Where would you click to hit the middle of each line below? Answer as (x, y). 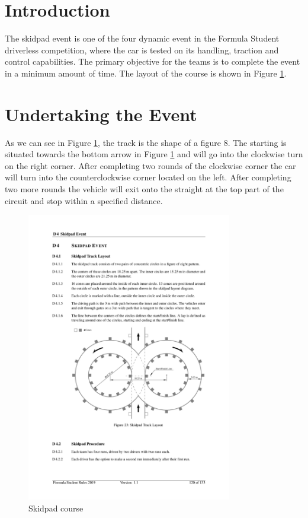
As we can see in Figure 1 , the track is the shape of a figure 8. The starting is (146, 142)
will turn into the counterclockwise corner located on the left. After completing (148, 177)
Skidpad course (56, 508)
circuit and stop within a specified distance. (84, 200)
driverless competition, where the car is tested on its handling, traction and (142, 50)
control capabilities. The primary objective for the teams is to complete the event (153, 61)
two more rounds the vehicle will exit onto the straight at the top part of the (144, 189)
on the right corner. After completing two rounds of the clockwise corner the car (150, 165)
